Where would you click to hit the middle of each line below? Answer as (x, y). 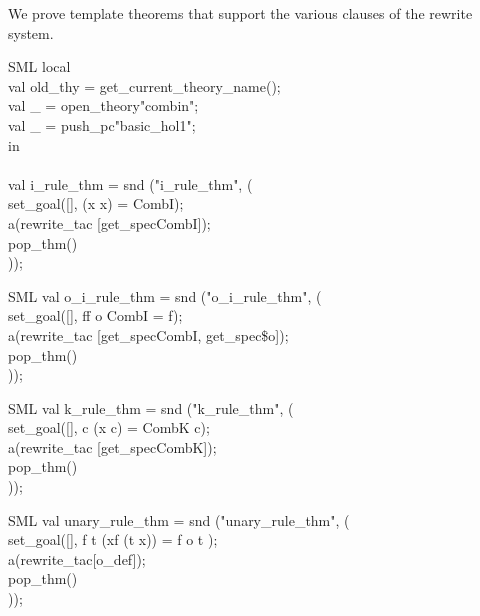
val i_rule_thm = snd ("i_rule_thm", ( (130, 183)
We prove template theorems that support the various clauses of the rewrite (240, 13)
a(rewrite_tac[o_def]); (77, 558)
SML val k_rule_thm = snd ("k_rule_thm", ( (151, 407)
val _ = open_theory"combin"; (103, 105)
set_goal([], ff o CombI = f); (95, 315)
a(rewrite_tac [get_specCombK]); (112, 446)
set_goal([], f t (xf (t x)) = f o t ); (113, 539)
